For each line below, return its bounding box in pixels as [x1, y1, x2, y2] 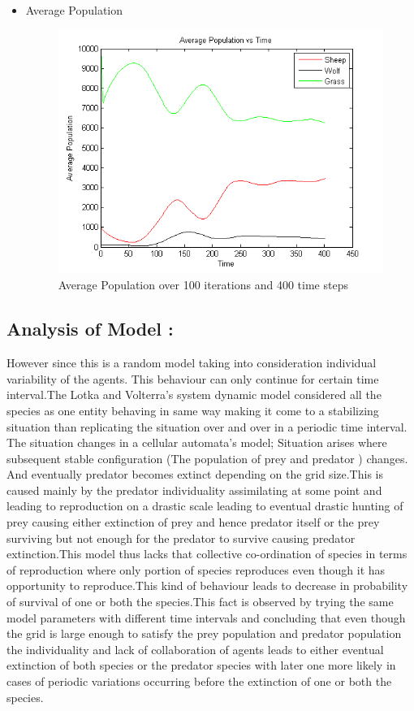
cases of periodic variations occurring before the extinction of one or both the [6, 673, 392, 689]
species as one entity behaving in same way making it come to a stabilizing [6, 401, 379, 418]
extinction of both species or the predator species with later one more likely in [6, 657, 396, 674]
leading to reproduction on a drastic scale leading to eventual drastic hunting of [6, 497, 403, 514]
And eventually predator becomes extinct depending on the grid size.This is [6, 466, 383, 483]
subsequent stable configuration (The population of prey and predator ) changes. [6, 449, 408, 466]
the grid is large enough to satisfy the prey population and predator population [6, 625, 402, 642]
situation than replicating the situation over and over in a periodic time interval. [6, 418, 408, 435]
